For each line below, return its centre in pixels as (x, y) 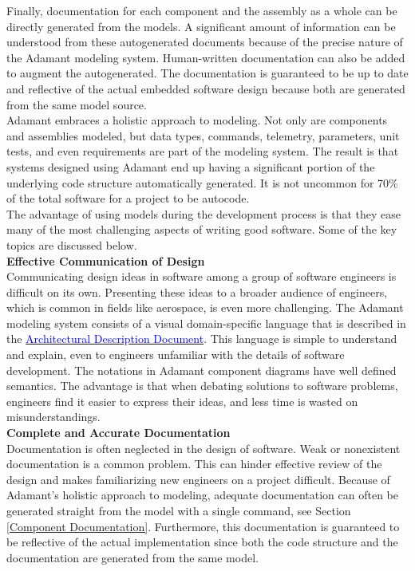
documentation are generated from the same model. (132, 557)
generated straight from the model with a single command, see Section (179, 510)
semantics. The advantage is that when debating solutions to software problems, (202, 386)
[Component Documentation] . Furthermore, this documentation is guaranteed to (203, 526)
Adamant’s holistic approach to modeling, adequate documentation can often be (202, 495)
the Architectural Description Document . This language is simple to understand (202, 339)
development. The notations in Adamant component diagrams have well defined (202, 370)
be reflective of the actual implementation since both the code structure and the (202, 542)
